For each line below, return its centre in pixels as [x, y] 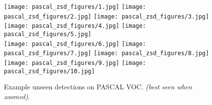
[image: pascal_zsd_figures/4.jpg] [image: [75, 26]
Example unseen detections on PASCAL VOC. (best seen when [98, 87]
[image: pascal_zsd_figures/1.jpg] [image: [75, 7]
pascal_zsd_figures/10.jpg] [50, 71]
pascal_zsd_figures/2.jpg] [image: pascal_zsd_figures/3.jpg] [106, 16]
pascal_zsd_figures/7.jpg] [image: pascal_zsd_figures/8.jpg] [106, 53]
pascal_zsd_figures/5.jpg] [48, 34]
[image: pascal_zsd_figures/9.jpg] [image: [75, 63]
